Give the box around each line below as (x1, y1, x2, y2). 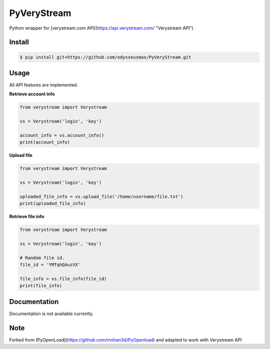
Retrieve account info (9, 91, 55, 97)
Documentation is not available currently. (9, 310, 94, 316)
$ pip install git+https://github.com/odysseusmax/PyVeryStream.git (19, 54, 191, 60)
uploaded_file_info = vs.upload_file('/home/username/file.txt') (19, 193, 183, 199)
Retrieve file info (9, 213, 44, 219)
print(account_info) (19, 139, 70, 145)
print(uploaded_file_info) (19, 200, 86, 206)
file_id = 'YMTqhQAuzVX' (19, 262, 81, 267)
